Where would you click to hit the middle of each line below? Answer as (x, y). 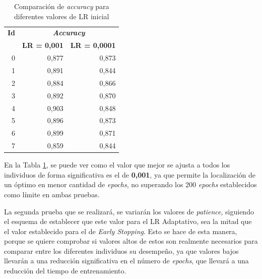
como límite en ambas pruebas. (52, 194)
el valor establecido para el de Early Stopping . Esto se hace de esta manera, (121, 231)
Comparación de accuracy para (61, 6)
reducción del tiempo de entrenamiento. (65, 271)
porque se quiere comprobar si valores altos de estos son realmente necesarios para (131, 241)
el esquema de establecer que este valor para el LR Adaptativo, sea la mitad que (128, 221)
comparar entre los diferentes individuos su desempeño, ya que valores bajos (121, 250)
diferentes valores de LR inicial (62, 16)
